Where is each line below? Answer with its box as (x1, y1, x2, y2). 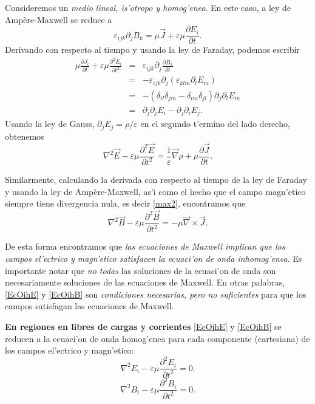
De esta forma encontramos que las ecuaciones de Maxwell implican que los (5, 240, 285, 253)
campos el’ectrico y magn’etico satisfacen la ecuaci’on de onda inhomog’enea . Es (5, 252, 302, 264)
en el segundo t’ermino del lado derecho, (140, 117, 290, 130)
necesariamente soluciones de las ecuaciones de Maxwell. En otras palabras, (5, 276, 285, 289)
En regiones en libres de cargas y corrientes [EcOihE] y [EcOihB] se (5, 320, 282, 332)
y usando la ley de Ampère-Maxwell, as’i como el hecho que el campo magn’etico (5, 185, 306, 197)
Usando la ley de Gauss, (5, 117, 95, 130)
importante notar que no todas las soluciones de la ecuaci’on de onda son (5, 264, 276, 276)
